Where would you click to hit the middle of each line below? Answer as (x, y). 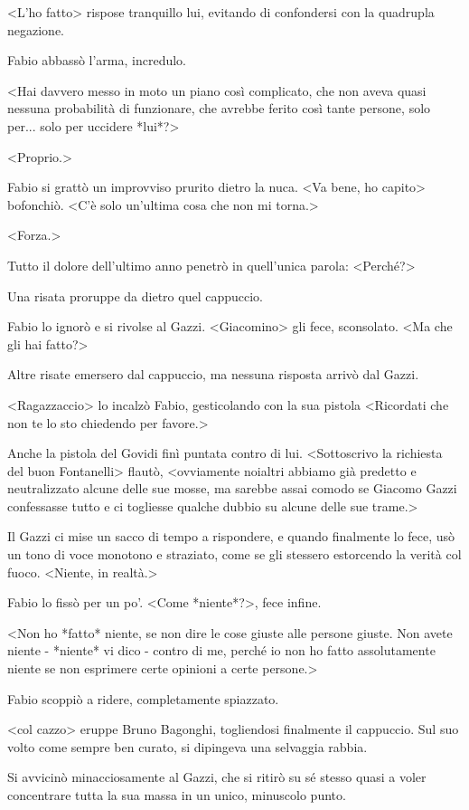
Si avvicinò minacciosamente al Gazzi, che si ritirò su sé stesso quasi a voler (217, 777)
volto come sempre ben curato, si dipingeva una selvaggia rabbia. (188, 746)
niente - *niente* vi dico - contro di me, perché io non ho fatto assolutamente (221, 650)
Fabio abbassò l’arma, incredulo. (97, 60)
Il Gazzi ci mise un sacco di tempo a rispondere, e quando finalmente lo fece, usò (231, 536)
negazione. (36, 29)
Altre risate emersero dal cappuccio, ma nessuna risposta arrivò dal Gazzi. (213, 374)
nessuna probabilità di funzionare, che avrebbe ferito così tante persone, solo (219, 108)
